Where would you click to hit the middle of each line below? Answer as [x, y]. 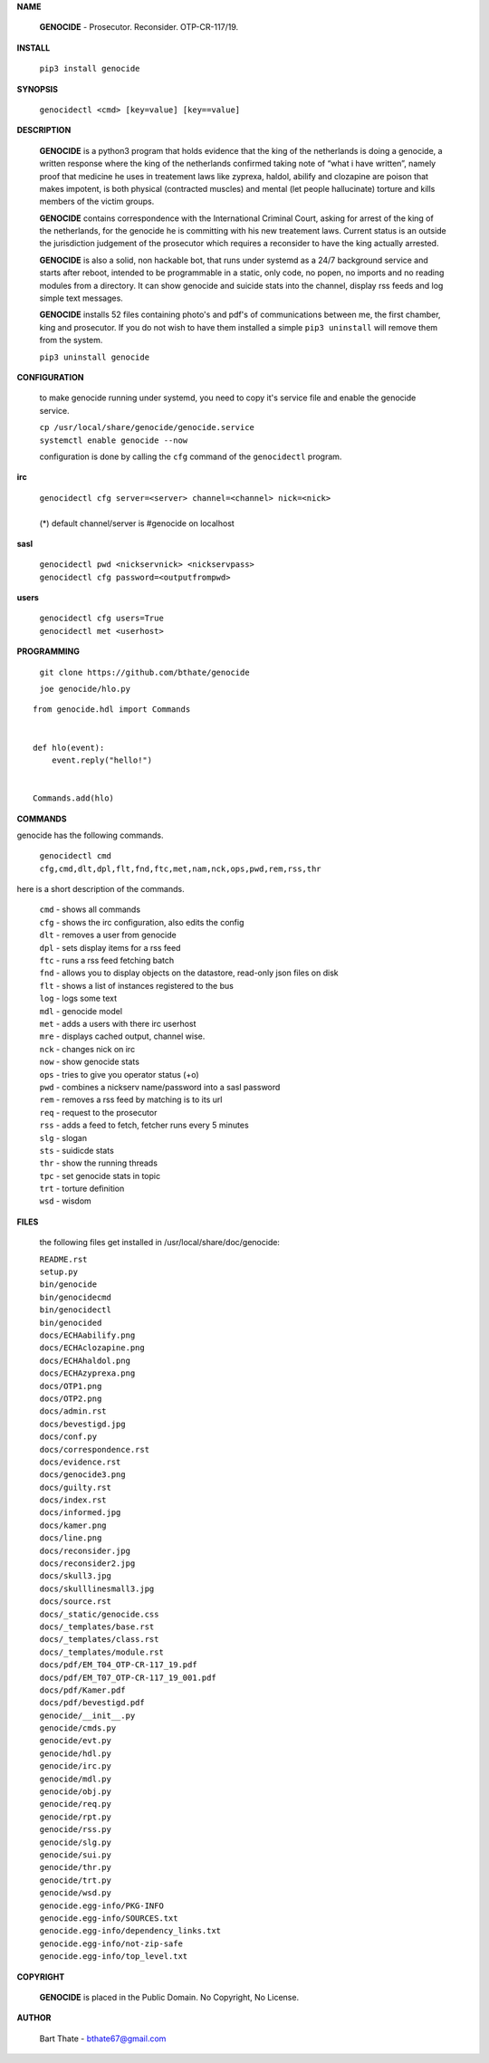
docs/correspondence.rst [94, 1449]
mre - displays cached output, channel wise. [122, 1036]
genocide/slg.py [76, 1842]
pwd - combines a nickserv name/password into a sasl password [160, 1087]
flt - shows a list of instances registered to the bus [137, 985]
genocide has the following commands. [90, 835]
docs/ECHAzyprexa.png [87, 1373]
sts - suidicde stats [77, 1150]
